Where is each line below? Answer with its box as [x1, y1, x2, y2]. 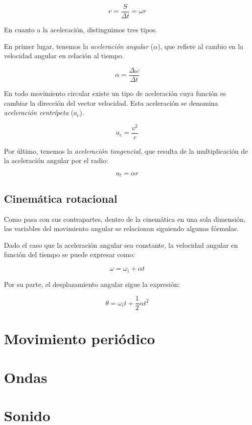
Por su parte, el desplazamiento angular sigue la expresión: [4, 279, 180, 289]
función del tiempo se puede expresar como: [4, 249, 135, 260]
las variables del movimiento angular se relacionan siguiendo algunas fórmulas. [4, 223, 239, 234]
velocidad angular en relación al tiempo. [4, 50, 124, 61]
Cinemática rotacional [4, 190, 117, 206]
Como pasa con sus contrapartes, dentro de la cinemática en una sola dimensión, [4, 213, 246, 224]
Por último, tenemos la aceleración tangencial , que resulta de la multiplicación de [4, 145, 248, 156]
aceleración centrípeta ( [4, 107, 74, 118]
